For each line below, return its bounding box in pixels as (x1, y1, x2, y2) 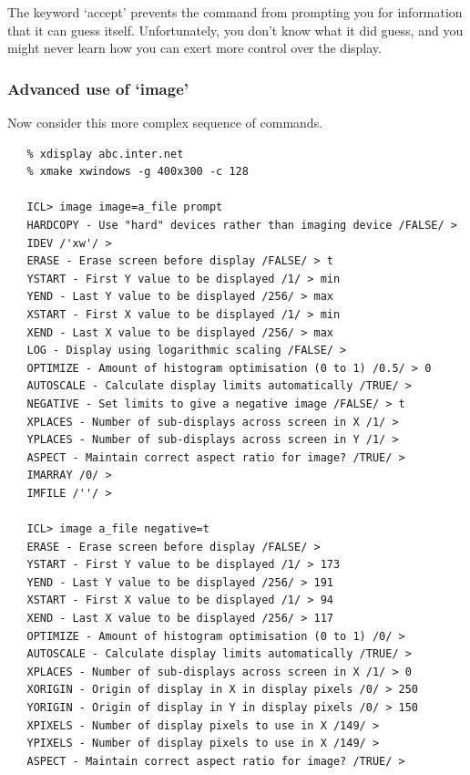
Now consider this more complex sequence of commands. (7, 113, 323, 131)
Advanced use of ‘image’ (7, 77, 189, 99)
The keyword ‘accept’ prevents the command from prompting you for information (7, 3, 463, 21)
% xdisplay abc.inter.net (26, 147, 184, 160)
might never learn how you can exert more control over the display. (7, 38, 382, 57)
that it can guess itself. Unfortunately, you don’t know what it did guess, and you (7, 20, 464, 39)
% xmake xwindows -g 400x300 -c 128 (26, 165, 249, 179)
